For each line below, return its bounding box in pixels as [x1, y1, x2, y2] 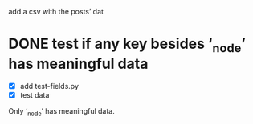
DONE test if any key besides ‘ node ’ [8, 35, 247, 55]
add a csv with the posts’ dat [8, 7, 104, 16]
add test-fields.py [19, 81, 79, 90]
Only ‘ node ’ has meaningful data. [8, 106, 115, 118]
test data [19, 90, 50, 99]
